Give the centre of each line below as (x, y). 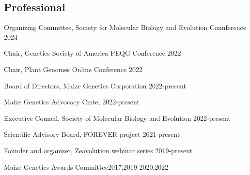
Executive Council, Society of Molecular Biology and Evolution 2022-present (117, 118)
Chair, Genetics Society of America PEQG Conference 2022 (93, 53)
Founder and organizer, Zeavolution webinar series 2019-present (98, 150)
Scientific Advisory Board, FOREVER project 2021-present (92, 134)
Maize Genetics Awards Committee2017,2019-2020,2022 (86, 167)
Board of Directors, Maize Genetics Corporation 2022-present (95, 85)
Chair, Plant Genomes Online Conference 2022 (73, 69)
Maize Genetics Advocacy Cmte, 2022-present (72, 102)
